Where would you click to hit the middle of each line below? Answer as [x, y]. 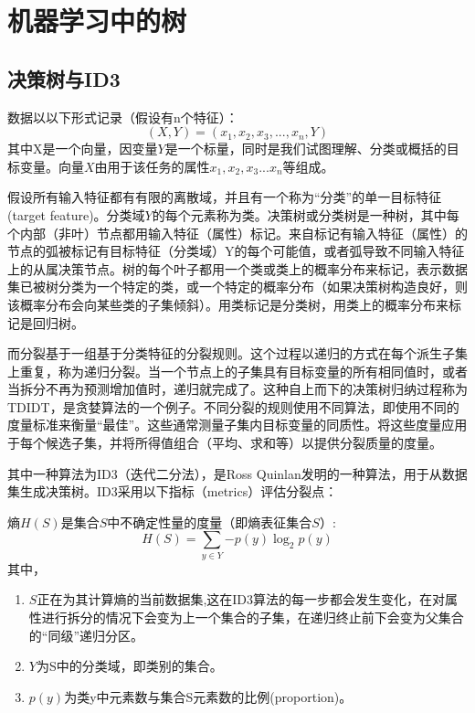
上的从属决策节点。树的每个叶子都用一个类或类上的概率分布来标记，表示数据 [237, 268]
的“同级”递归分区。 [86, 635]
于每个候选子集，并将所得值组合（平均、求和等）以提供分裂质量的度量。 [225, 443]
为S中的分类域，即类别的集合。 [129, 666]
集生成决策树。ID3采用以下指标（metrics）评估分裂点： [173, 491]
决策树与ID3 [64, 78]
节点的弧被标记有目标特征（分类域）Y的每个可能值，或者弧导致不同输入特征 [236, 251]
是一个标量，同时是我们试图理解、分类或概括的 [306, 149]
